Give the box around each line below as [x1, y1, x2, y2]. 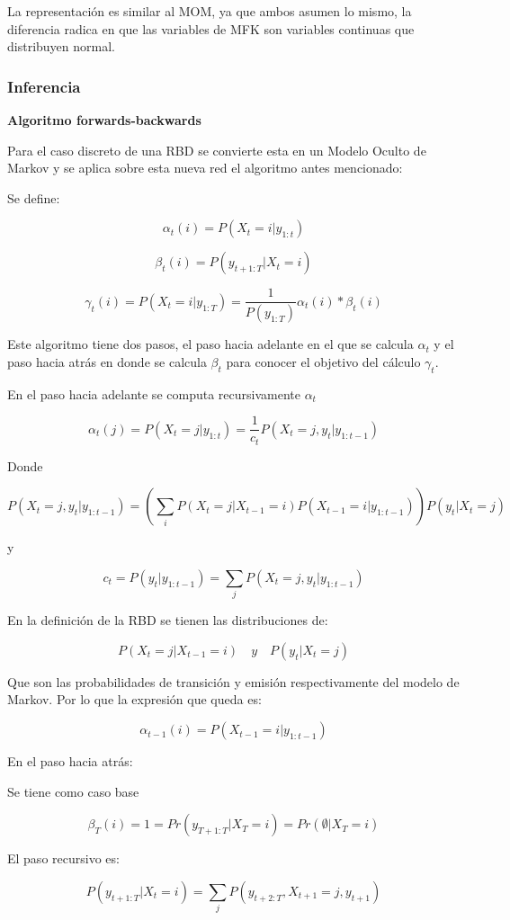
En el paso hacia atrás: [7, 752, 133, 771]
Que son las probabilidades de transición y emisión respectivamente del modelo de [7, 672, 460, 691]
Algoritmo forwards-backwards [7, 111, 201, 129]
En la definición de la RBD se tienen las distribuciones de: [7, 611, 328, 630]
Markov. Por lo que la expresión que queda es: [7, 690, 262, 709]
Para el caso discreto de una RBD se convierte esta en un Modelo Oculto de [7, 140, 426, 159]
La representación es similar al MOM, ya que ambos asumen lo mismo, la [7, 2, 412, 20]
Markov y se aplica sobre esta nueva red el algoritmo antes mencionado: [7, 158, 403, 177]
